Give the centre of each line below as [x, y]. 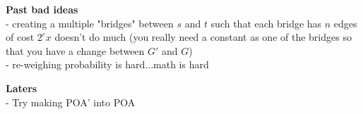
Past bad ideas [42, 9]
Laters [22, 88]
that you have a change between [75, 50]
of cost [20, 37]
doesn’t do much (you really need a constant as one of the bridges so [203, 37]
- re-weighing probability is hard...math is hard [107, 64]
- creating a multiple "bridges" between [90, 23]
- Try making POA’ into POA [71, 102]
